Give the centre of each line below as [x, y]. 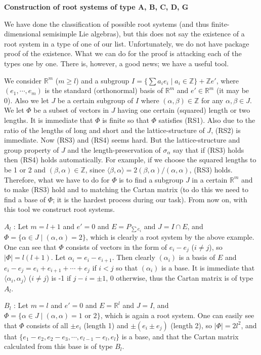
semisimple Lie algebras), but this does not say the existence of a [144, 34]
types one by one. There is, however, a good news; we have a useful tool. [117, 63]
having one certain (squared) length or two [184, 110]
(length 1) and [106, 325]
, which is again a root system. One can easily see [177, 315]
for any [212, 100]
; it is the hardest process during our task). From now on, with [150, 199]
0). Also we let [27, 100]
